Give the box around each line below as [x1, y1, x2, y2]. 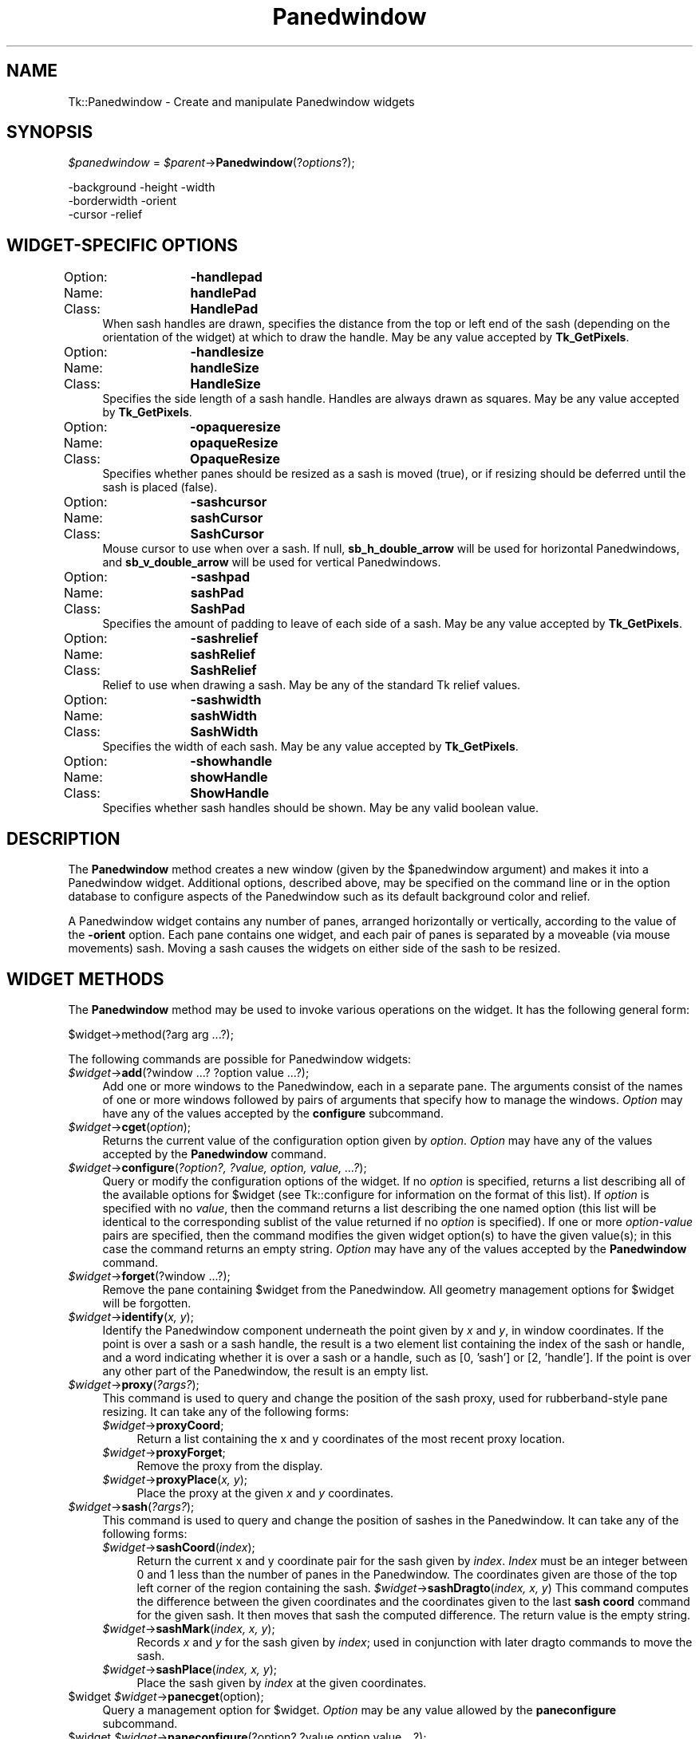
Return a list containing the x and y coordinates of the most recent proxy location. [136, 1431, 566, 1445]
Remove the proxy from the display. [136, 1458, 323, 1473]
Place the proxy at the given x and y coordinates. [136, 1485, 394, 1500]
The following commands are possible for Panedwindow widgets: [68, 1051, 412, 1066]
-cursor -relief [68, 207, 143, 222]
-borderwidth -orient [68, 194, 177, 208]
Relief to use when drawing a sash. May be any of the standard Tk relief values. [102, 678, 521, 692]
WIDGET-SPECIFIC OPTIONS [6, 235, 239, 255]
